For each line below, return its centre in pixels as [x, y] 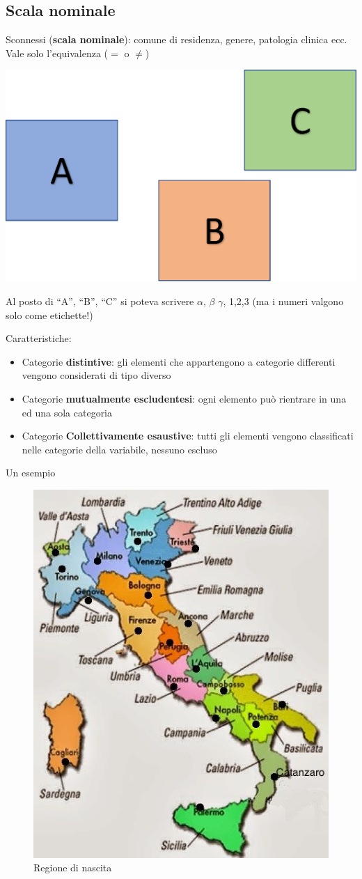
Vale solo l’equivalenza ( [57, 53]
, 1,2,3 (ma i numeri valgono [283, 301]
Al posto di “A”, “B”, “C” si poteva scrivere [100, 301]
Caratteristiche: [39, 338]
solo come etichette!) [49, 314]
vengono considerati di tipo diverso [96, 375]
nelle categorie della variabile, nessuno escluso [119, 449]
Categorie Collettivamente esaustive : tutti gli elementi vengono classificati [188, 436]
